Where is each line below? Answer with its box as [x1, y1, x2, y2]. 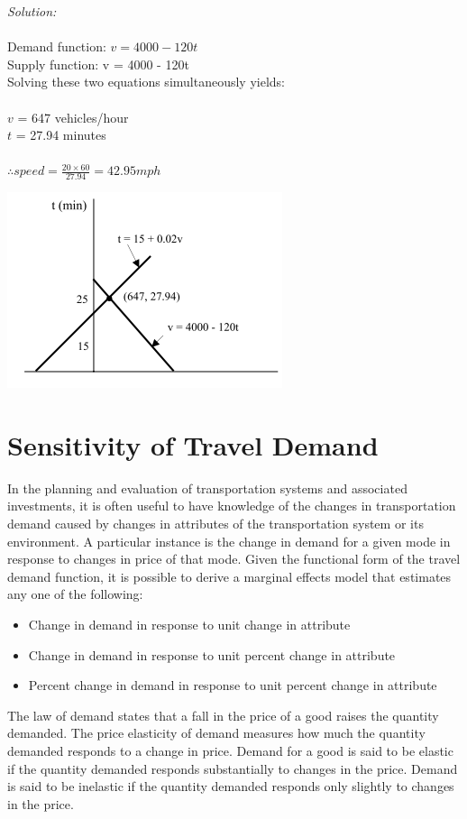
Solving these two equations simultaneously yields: [7, 72, 285, 91]
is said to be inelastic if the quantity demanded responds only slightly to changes [7, 777, 454, 796]
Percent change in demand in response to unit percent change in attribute [28, 676, 437, 695]
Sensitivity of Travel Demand [7, 426, 379, 463]
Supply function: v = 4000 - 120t [7, 54, 189, 73]
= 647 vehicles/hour [17, 107, 129, 126]
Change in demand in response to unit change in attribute [28, 615, 351, 634]
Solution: [7, 2, 57, 20]
